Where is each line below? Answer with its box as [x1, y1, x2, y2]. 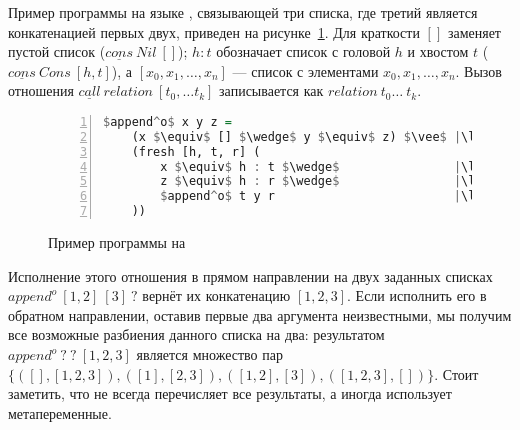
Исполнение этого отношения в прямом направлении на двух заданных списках [8, 265, 493, 286]
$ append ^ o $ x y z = [103, 114, 232, 129]
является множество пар [136, 344, 283, 365]
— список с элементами [232, 60, 379, 81]
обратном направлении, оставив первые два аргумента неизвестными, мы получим [8, 304, 512, 325]
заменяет [447, 21, 501, 42]
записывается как [219, 80, 324, 101]
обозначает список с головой [216, 41, 391, 62]
